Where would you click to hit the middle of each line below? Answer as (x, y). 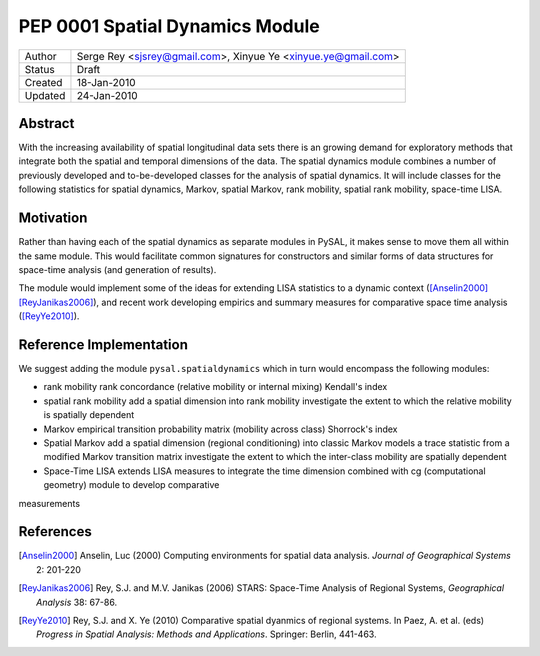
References (55, 531)
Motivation (53, 218)
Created (43, 82)
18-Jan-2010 (106, 82)
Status (39, 69)
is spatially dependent (89, 415)
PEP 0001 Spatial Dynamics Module (169, 26)
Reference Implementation (103, 344)
